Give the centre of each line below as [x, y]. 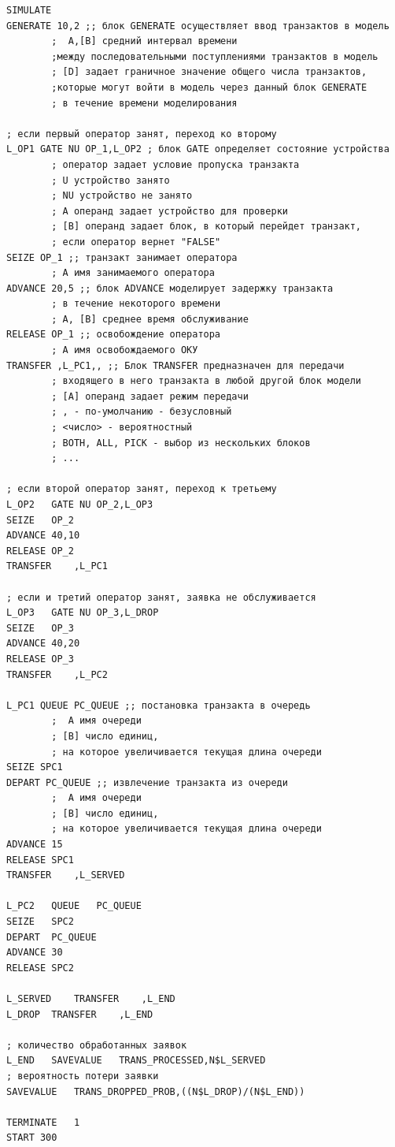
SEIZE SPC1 [35, 767]
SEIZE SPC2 [40, 922]
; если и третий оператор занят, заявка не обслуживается [161, 597]
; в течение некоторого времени [136, 304]
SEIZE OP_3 [40, 628]
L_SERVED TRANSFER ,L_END [91, 999]
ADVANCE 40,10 [43, 536]
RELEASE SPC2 [40, 968]
